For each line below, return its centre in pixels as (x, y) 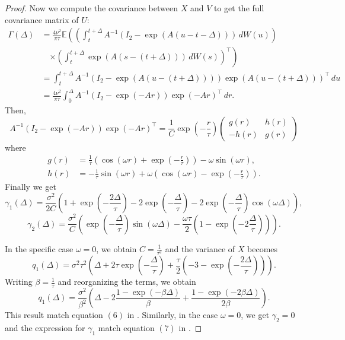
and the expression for (45, 328)
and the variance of (200, 248)
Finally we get (31, 187)
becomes (263, 248)
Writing (19, 282)
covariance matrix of (42, 19)
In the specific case (39, 248)
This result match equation (54, 315)
